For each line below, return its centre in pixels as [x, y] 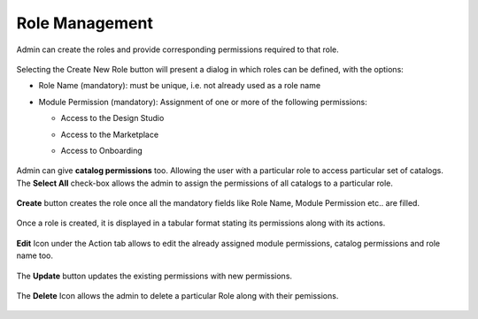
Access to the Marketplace [110, 134]
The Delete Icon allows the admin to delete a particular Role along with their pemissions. [177, 296]
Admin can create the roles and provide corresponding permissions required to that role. [178, 49]
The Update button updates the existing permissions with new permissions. [154, 276]
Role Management [85, 23]
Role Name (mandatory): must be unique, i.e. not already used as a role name [180, 86]
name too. [35, 255]
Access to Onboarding [102, 150]
